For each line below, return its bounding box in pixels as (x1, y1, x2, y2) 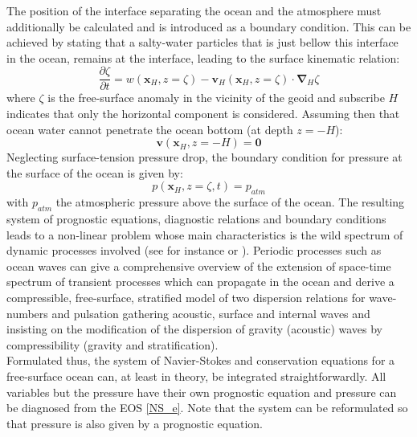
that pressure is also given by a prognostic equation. (6, 415, 264, 431)
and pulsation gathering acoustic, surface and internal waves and (51, 304, 370, 321)
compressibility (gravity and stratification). (6, 336, 219, 353)
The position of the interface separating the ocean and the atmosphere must (6, 2, 382, 18)
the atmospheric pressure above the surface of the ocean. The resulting (55, 194, 405, 210)
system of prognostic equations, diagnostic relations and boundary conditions (6, 210, 386, 227)
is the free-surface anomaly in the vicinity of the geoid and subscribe (47, 89, 385, 106)
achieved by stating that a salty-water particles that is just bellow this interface (6, 34, 399, 51)
